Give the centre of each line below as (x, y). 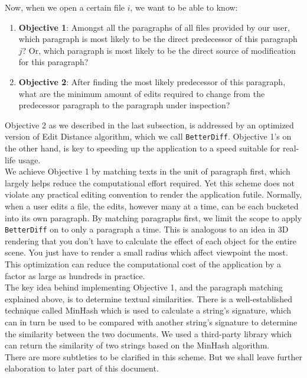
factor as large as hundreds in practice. (75, 275)
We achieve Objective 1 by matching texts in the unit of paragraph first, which (148, 171)
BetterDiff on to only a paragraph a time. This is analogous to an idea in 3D (147, 229)
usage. (29, 159)
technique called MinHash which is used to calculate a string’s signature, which (148, 310)
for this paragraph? (53, 62)
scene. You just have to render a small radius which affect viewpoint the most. (146, 252)
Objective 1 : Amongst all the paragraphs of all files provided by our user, (154, 27)
